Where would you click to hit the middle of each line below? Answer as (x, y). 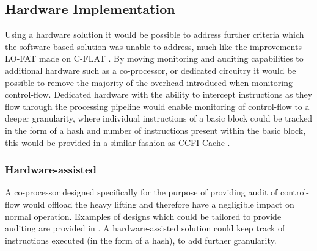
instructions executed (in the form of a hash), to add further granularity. (141, 240)
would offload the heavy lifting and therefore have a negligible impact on (158, 204)
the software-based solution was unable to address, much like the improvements (153, 46)
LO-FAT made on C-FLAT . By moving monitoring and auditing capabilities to (154, 58)
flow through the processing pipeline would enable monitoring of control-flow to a (157, 106)
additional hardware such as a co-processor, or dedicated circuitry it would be (151, 70)
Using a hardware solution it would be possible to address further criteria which (155, 35)
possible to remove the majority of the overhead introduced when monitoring (149, 82)
